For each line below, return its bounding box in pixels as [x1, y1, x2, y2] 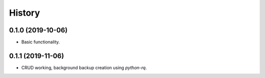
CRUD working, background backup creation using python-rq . [21, 64, 147, 71]
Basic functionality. [21, 39, 60, 45]
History [9, 7, 40, 18]
